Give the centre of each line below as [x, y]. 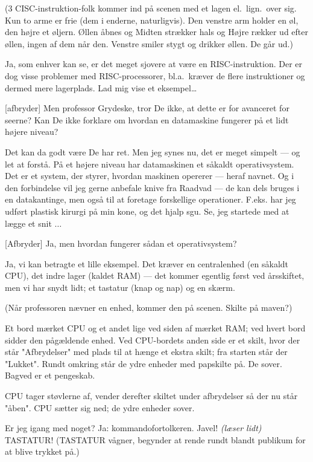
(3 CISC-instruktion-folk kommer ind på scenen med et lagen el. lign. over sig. [151, 8]
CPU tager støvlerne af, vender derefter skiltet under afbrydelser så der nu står [151, 396]
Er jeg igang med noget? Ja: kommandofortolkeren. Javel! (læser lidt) [133, 428]
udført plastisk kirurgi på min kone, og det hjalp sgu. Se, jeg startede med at [147, 211]
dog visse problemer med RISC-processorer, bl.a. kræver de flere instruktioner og [155, 75]
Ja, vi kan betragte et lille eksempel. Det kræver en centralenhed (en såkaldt [147, 263]
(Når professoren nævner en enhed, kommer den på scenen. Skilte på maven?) [149, 307]
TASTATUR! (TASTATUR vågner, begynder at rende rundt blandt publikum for [155, 439]
